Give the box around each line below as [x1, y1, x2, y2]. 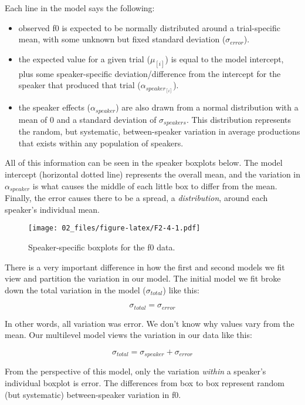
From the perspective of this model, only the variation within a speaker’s [5, 365, 266, 377]
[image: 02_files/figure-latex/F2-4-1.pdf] [28, 224, 201, 233]
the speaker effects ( [18, 101, 91, 113]
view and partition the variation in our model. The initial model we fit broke [5, 272, 281, 284]
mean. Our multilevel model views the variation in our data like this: [5, 329, 252, 341]
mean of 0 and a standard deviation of [18, 113, 157, 125]
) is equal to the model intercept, [165, 52, 284, 65]
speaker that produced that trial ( [18, 79, 141, 91]
